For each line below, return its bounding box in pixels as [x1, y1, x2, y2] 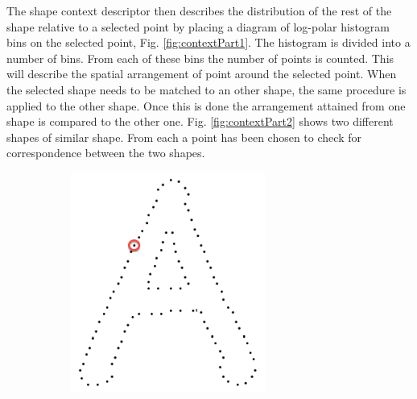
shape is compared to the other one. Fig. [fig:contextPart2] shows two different [6, 113, 394, 130]
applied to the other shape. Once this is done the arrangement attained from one [6, 97, 406, 114]
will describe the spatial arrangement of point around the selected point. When [6, 65, 397, 82]
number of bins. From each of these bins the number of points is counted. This [6, 49, 394, 66]
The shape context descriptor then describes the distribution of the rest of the [6, 2, 392, 19]
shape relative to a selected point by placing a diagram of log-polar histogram [6, 18, 390, 35]
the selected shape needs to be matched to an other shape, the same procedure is [6, 81, 407, 98]
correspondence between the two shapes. [6, 144, 205, 161]
